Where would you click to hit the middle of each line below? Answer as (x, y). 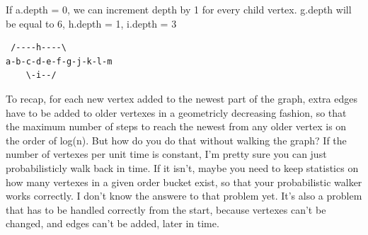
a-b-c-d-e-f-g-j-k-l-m (59, 61)
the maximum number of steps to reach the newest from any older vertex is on (176, 126)
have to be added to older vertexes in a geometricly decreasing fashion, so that (176, 112)
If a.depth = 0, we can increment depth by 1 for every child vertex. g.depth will (179, 9)
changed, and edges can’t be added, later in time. (113, 223)
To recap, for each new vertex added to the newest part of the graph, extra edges (182, 98)
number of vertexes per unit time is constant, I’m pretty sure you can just (166, 154)
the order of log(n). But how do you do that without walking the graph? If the (176, 140)
